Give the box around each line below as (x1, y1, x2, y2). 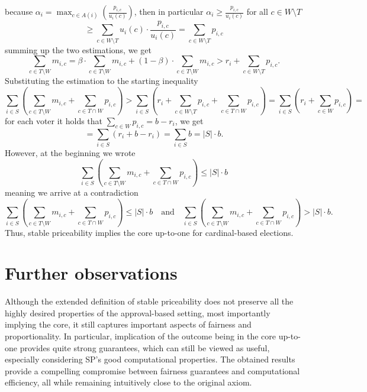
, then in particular (134, 5, 204, 17)
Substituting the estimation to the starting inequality (5, 74, 198, 87)
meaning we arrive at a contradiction (5, 186, 139, 199)
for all (246, 5, 268, 17)
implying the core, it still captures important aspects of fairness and (5, 318, 252, 331)
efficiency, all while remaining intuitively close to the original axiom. (5, 376, 252, 388)
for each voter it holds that (5, 114, 103, 127)
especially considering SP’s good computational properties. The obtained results (5, 353, 295, 365)
